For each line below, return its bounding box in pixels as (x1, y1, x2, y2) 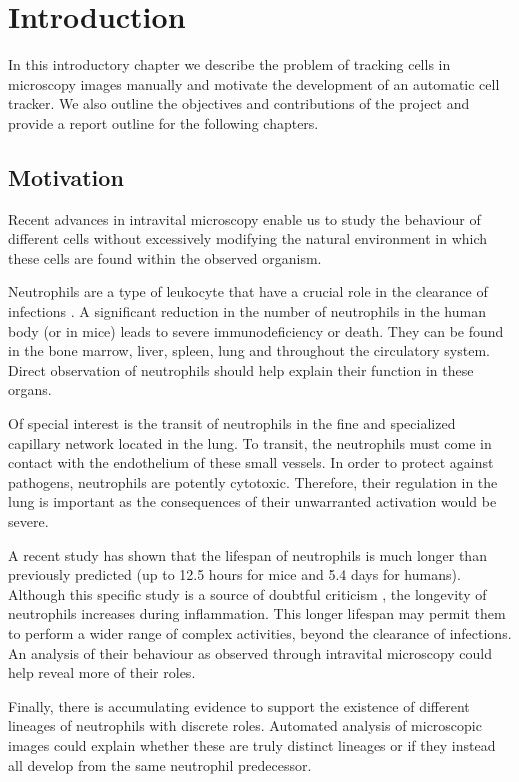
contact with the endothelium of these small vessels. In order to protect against (8, 452, 494, 473)
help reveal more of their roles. (8, 662, 196, 683)
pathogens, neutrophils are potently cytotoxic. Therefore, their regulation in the (8, 471, 498, 492)
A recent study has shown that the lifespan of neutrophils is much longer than (8, 544, 487, 565)
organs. (8, 379, 52, 400)
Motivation (8, 161, 124, 192)
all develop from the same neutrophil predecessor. (8, 754, 312, 775)
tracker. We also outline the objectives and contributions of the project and (8, 93, 470, 114)
